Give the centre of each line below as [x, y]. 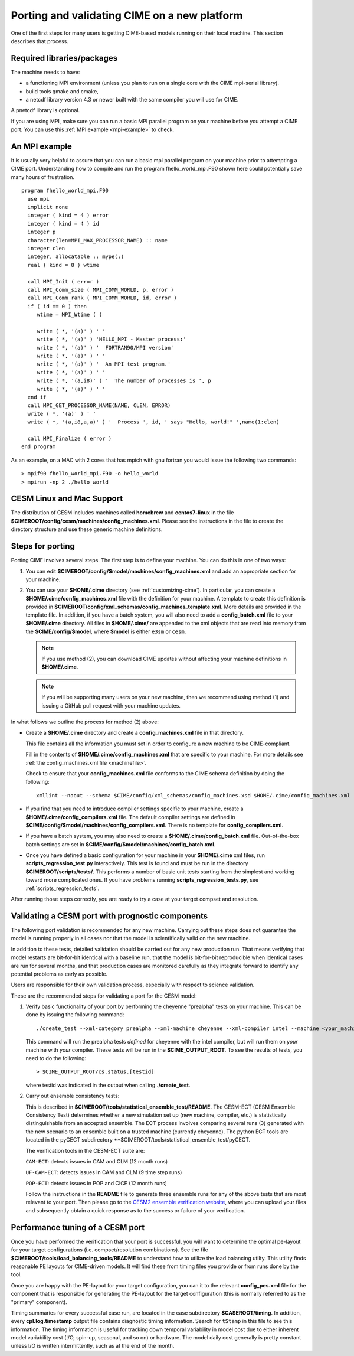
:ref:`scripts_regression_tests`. [63, 888]
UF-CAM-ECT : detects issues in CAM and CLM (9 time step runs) [104, 1172]
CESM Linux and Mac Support [67, 499]
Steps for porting [43, 546]
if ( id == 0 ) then [57, 306]
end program [39, 447]
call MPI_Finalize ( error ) [70, 438]
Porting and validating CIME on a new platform [127, 15]
